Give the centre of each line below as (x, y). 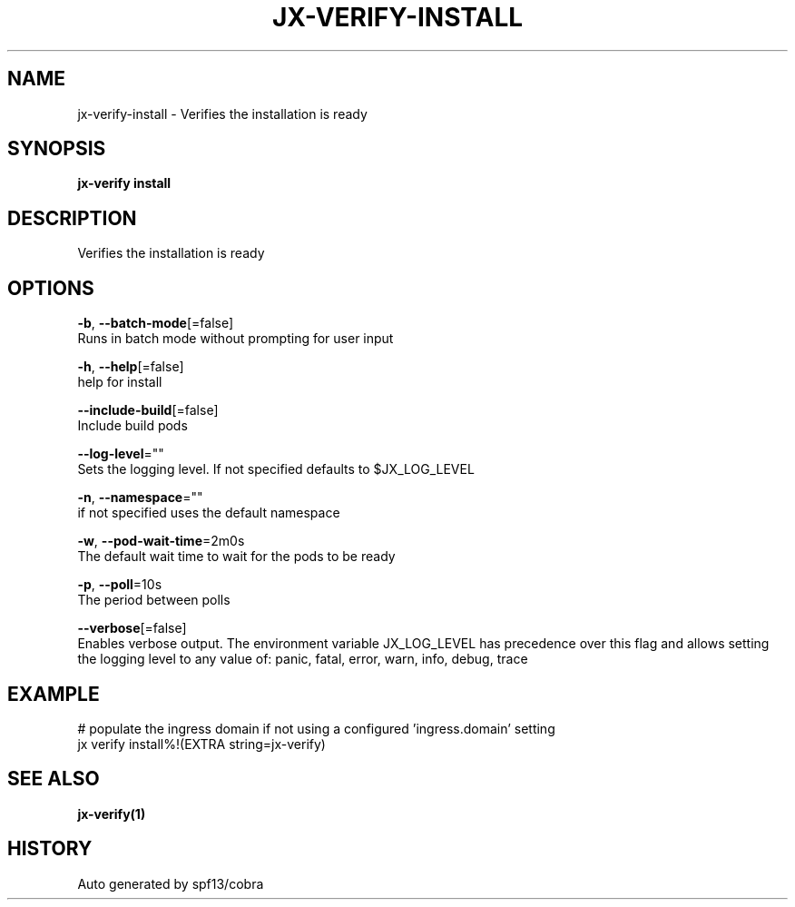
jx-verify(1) (112, 813)
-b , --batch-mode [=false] (156, 323)
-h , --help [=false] (131, 367)
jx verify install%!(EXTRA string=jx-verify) (201, 744)
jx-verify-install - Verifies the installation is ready (222, 113)
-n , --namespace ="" (140, 498)
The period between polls (154, 600)
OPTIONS (51, 288)
